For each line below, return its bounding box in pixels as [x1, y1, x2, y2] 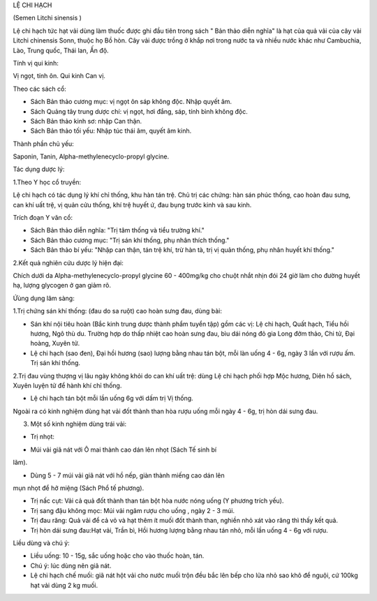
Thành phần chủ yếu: [13, 140, 75, 148]
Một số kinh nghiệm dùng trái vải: [30, 420, 127, 429]
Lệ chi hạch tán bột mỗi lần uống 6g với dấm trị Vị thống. [30, 394, 193, 403]
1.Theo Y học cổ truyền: [13, 178, 82, 186]
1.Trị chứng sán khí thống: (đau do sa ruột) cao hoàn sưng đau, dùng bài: [13, 307, 223, 316]
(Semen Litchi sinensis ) [13, 14, 82, 22]
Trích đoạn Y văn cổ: [13, 214, 73, 222]
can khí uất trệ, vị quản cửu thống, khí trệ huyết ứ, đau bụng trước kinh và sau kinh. [13, 200, 252, 209]
